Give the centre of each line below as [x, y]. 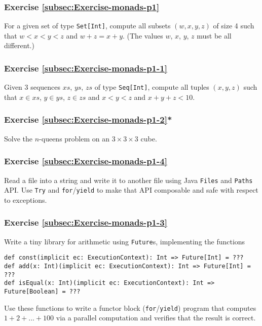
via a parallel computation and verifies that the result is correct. [156, 318]
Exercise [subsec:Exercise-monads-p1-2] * [88, 119]
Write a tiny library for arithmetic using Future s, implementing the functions [125, 241]
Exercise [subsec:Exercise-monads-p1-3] [86, 222]
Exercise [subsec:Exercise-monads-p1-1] [86, 68]
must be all [214, 35]
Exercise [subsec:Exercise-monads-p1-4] [86, 161]
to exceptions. [26, 200]
